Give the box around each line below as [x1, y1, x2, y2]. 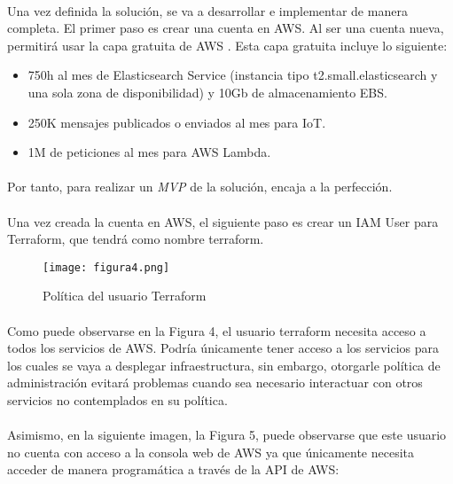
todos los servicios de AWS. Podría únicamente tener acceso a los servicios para [7, 339, 440, 357]
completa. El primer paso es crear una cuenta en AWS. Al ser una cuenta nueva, [7, 19, 444, 37]
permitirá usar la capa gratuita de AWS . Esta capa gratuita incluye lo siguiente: [7, 35, 448, 54]
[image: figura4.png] [43, 261, 170, 274]
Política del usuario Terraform [43, 286, 207, 305]
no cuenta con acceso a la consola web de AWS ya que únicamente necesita [7, 442, 415, 461]
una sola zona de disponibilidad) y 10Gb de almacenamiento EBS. [27, 82, 387, 101]
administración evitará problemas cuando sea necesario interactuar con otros [7, 373, 423, 392]
